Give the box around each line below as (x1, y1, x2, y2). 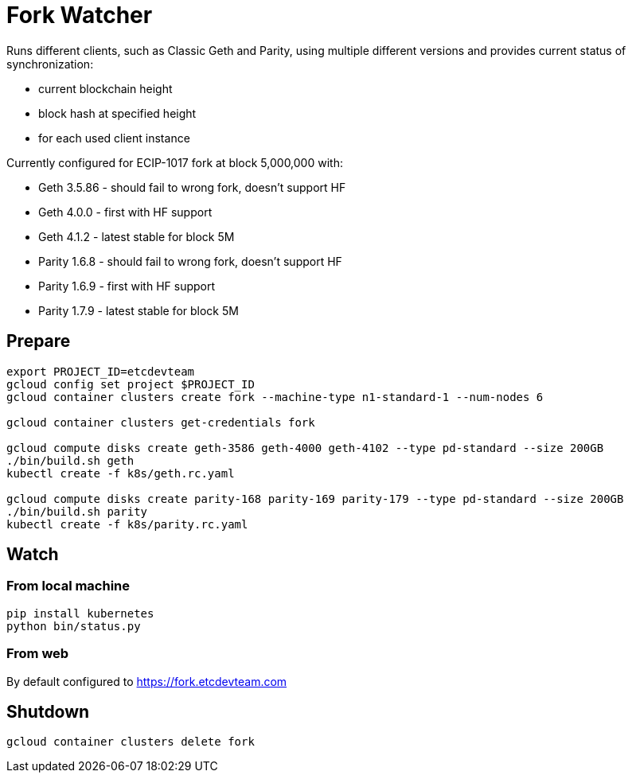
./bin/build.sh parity (6, 504, 148, 518)
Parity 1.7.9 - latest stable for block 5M (38, 303, 239, 317)
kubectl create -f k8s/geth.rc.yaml (6, 466, 235, 480)
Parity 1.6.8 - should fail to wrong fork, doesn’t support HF (38, 254, 342, 268)
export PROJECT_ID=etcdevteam (6, 364, 195, 378)
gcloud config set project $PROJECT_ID (6, 377, 255, 391)
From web (6, 645, 69, 662)
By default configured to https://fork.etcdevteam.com (6, 674, 287, 688)
